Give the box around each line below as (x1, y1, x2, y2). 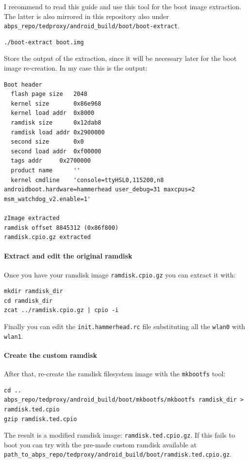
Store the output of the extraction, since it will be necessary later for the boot (4, 53, 237, 63)
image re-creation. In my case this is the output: (4, 63, 148, 73)
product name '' (11, 166, 81, 174)
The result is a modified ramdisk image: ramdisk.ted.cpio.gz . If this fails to (4, 430, 235, 440)
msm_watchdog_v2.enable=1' (4, 195, 91, 203)
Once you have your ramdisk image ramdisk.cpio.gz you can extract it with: (4, 269, 236, 279)
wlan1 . (4, 331, 23, 341)
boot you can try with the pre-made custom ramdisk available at (4, 439, 197, 449)
